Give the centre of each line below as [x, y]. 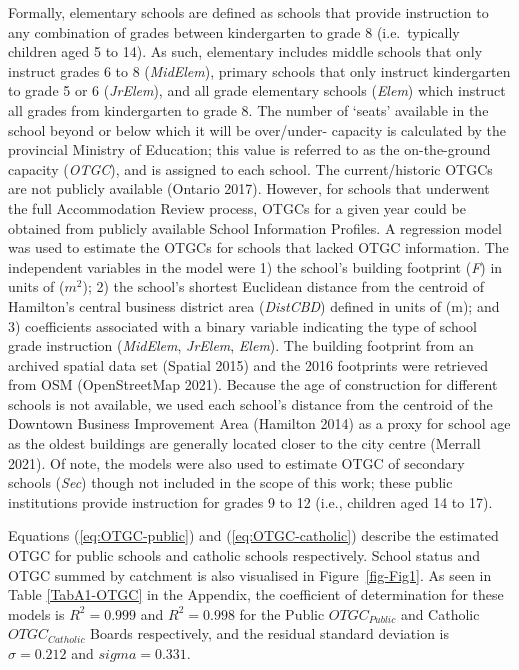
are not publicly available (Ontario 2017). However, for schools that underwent [249, 188]
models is [36, 613]
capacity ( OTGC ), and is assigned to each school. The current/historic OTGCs [250, 168]
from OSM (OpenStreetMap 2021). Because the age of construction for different [253, 384]
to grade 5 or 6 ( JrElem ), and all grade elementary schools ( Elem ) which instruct [257, 90]
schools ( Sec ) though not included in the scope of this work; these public [230, 482]
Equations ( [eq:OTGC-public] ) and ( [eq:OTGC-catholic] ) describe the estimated [253, 535]
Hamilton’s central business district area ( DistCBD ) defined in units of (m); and [254, 305]
